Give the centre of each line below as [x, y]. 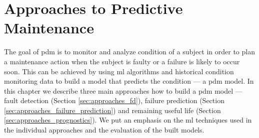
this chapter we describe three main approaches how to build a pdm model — [123, 90]
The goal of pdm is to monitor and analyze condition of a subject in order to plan [129, 52]
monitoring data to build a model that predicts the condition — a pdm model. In [129, 81]
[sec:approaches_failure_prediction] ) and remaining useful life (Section [112, 110]
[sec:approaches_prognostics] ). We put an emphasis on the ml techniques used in [128, 120]
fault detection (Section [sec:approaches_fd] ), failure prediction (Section [114, 100]
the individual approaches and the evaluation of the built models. [104, 130]
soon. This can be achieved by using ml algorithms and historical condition [119, 71]
